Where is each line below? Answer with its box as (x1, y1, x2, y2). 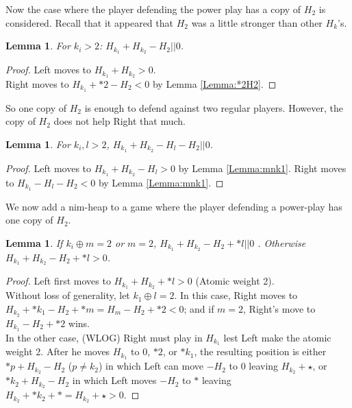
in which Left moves (72, 373, 157, 387)
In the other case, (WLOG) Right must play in (5, 330, 203, 344)
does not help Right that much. (53, 114, 186, 128)
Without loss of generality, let (5, 288, 130, 302)
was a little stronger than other (191, 15, 323, 29)
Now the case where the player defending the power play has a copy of (5, 2, 301, 16)
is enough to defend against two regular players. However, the (84, 100, 343, 115)
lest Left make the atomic (223, 330, 331, 344)
